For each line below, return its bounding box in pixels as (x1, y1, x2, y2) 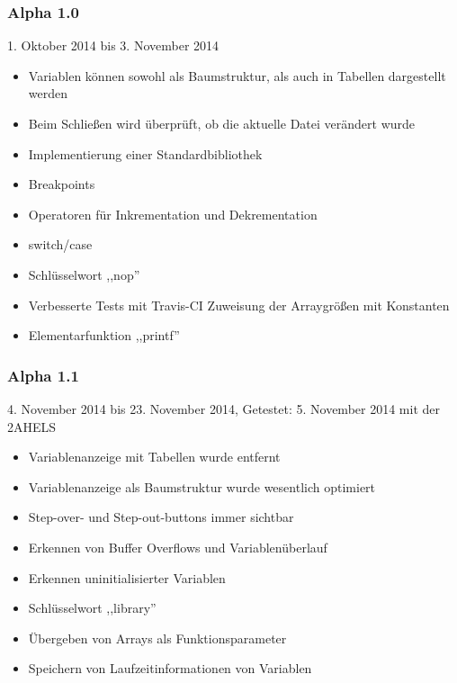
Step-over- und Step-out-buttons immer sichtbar (28, 508, 294, 526)
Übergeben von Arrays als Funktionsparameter (28, 628, 287, 647)
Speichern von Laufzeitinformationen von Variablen (28, 659, 312, 678)
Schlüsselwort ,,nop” (28, 265, 140, 283)
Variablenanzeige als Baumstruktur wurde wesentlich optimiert (28, 477, 376, 496)
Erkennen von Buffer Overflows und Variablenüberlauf (28, 537, 327, 556)
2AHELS (7, 417, 57, 436)
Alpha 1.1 (7, 364, 79, 386)
